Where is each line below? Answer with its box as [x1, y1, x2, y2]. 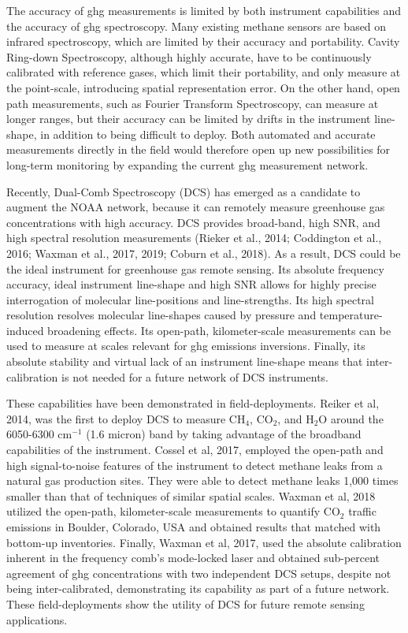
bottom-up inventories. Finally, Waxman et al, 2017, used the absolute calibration [6, 534, 402, 550]
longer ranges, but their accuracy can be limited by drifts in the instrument [6, 110, 371, 127]
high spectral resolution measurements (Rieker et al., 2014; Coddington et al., [6, 229, 382, 246]
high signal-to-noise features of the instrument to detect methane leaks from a [6, 456, 383, 473]
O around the [318, 410, 384, 426]
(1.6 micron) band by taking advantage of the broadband [86, 426, 362, 442]
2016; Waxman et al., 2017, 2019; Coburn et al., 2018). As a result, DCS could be [6, 244, 401, 261]
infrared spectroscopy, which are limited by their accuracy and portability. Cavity [6, 33, 400, 50]
